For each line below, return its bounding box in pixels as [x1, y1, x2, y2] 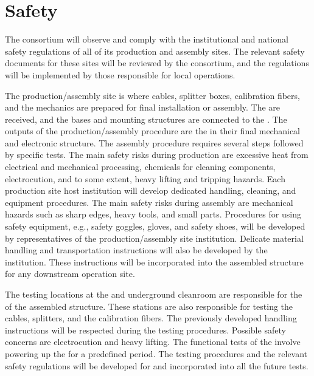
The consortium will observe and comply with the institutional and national [5, 33, 288, 46]
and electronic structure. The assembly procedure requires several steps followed [5, 136, 304, 149]
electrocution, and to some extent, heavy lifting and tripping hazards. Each [5, 172, 285, 185]
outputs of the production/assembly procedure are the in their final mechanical [5, 125, 301, 137]
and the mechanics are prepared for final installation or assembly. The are [5, 101, 281, 114]
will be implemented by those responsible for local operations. [5, 68, 235, 81]
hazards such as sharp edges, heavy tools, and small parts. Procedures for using [5, 208, 301, 220]
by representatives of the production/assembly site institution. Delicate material [5, 231, 304, 244]
